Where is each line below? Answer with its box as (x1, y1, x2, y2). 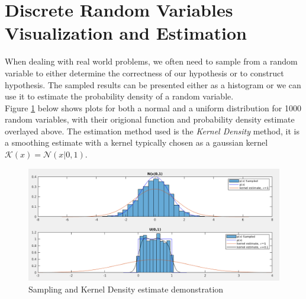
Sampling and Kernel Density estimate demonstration (28, 282, 224, 295)
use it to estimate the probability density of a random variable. (5, 90, 234, 102)
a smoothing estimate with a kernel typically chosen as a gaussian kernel (5, 136, 268, 149)
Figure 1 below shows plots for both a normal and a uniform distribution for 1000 (5, 101, 301, 114)
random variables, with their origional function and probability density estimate (5, 113, 295, 126)
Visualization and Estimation (5, 21, 247, 45)
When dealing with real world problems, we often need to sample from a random (5, 55, 298, 67)
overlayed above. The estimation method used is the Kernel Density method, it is (5, 124, 299, 137)
